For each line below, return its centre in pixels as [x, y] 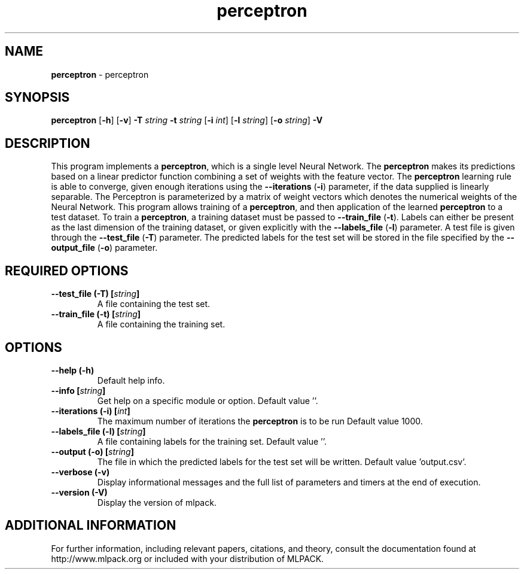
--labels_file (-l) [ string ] [98, 431]
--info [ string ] [78, 390]
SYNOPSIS [37, 98]
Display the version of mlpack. [157, 502]
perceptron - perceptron [100, 74]
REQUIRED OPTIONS [67, 271]
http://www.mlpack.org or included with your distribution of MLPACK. [188, 558]
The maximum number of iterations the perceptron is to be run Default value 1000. [260, 421]
